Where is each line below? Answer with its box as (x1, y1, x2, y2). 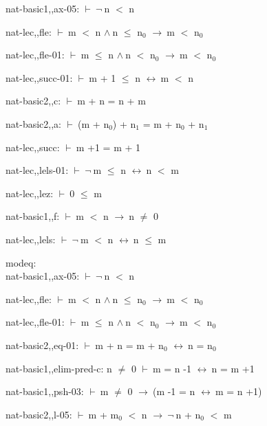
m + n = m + (95, 337, 156, 352)
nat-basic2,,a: (6, 116, 61, 131)
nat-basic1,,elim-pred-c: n (6, 361, 112, 375)
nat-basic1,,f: (6, 209, 60, 223)
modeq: (6, 255, 36, 269)
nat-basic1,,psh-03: (6, 384, 84, 399)
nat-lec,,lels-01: (6, 163, 69, 177)
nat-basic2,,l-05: (6, 407, 72, 421)
